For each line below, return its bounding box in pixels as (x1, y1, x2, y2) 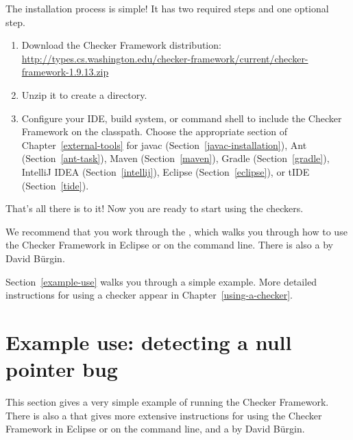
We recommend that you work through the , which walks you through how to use (5, 224, 348, 238)
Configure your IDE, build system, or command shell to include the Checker (21, 111, 342, 125)
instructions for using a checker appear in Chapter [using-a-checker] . (5, 288, 293, 302)
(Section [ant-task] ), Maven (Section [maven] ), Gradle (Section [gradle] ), (21, 151, 330, 165)
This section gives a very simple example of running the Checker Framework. (5, 395, 329, 408)
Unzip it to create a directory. (21, 87, 147, 102)
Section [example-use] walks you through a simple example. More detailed (5, 274, 317, 288)
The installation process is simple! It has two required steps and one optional (5, 1, 329, 15)
